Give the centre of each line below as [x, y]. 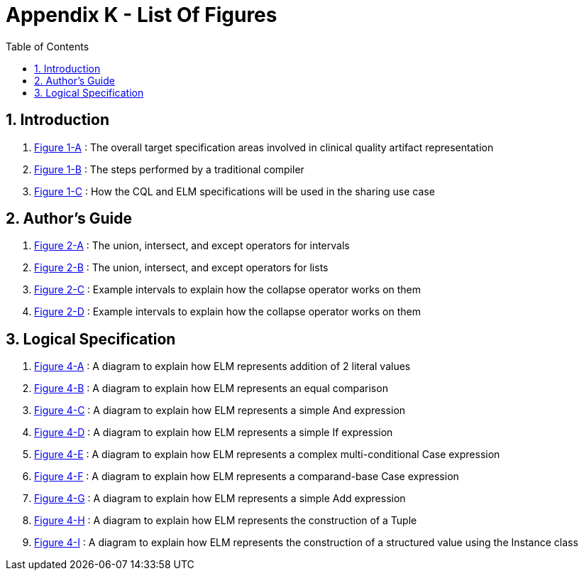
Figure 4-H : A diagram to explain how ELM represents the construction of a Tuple [226, 521]
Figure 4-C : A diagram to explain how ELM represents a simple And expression [220, 411]
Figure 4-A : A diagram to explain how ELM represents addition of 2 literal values [222, 366]
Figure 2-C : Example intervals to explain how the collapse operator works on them [228, 290]
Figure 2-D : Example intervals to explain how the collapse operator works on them [227, 312]
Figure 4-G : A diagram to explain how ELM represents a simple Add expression [220, 499]
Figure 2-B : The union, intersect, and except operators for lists [181, 268]
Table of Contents [48, 46]
